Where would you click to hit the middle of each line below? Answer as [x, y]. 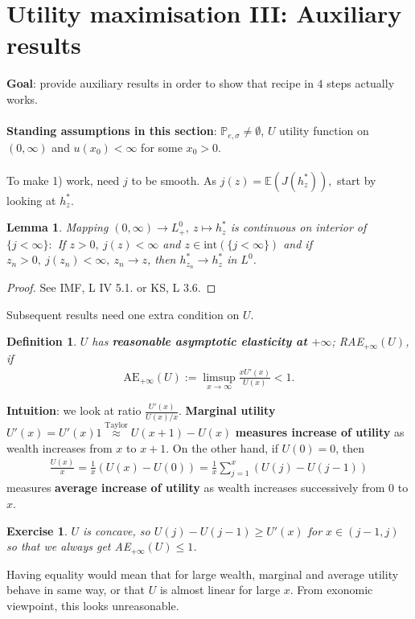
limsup [219, 377]
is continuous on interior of [298, 227]
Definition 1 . [42, 341]
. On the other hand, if [222, 447]
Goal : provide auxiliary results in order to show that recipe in [160, 83]
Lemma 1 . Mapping [58, 227]
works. [23, 98]
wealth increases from [60, 447]
